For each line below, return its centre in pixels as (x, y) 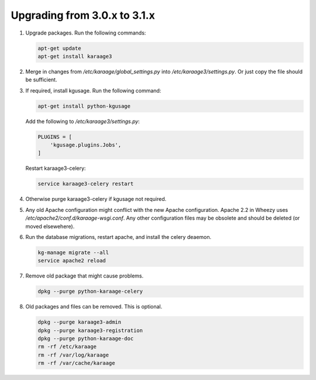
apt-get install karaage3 (75, 56)
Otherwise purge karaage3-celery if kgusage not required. (96, 199)
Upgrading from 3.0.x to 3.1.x (83, 15)
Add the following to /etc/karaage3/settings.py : (83, 121)
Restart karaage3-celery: (56, 168)
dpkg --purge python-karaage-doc (86, 339)
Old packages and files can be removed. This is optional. (94, 307)
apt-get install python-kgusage (84, 106)
